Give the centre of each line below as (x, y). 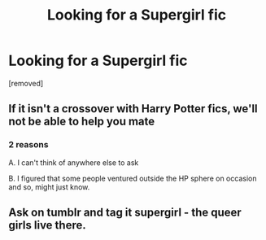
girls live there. (48, 225)
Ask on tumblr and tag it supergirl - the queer (125, 213)
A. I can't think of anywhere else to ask (74, 162)
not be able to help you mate (82, 122)
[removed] (26, 83)
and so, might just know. (49, 187)
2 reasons (28, 145)
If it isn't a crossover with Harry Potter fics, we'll (133, 109)
